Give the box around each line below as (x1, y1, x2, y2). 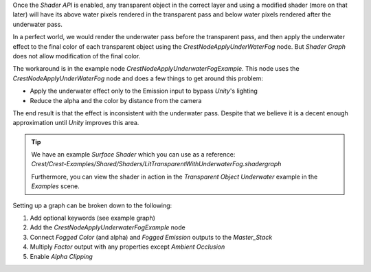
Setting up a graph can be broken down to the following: (12, 201, 172, 209)
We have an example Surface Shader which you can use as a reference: (31, 150, 236, 159)
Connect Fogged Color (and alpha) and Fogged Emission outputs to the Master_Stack (30, 233, 273, 241)
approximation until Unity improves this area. (12, 119, 139, 127)
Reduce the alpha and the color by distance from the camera (30, 96, 202, 104)
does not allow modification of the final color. (12, 52, 141, 60)
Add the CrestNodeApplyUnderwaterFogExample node (30, 223, 185, 231)
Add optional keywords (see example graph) (30, 214, 156, 223)
